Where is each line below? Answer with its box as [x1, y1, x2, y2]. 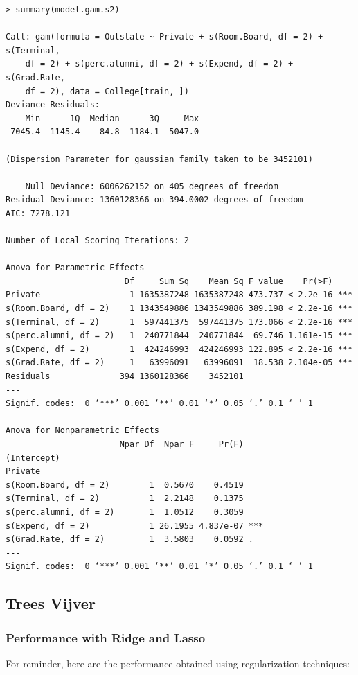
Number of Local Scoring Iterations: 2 [6, 236, 189, 246]
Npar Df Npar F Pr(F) [119, 439, 244, 449]
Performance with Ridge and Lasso [6, 629, 206, 646]
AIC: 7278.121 [6, 208, 71, 218]
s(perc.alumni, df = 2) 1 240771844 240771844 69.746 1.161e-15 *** [6, 331, 353, 341]
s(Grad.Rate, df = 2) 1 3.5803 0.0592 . [6, 534, 253, 545]
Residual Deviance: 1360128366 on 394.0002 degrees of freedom [6, 195, 303, 205]
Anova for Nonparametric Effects [6, 426, 159, 436]
